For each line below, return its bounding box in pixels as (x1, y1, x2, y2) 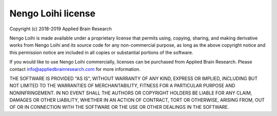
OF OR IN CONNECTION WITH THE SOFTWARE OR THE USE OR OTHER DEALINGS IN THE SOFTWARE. (9, 104, 229, 110)
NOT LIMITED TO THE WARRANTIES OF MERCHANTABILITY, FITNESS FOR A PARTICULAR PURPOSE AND (9, 83, 235, 89)
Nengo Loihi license (9, 8, 96, 19)
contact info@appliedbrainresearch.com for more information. (9, 66, 141, 72)
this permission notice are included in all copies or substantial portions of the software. (9, 49, 193, 55)
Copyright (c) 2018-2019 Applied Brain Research (9, 26, 112, 32)
